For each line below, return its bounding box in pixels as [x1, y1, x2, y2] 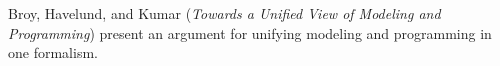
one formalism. [8, 42, 98, 63]
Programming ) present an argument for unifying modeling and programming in [8, 22, 492, 43]
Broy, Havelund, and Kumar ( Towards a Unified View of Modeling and [8, 3, 441, 23]
